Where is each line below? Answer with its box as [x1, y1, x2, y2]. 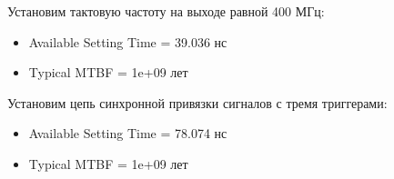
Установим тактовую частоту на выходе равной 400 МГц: [7, 2, 325, 20]
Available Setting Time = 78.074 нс [28, 124, 227, 143]
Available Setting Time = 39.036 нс [28, 32, 227, 51]
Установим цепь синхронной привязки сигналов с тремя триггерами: [7, 93, 388, 112]
